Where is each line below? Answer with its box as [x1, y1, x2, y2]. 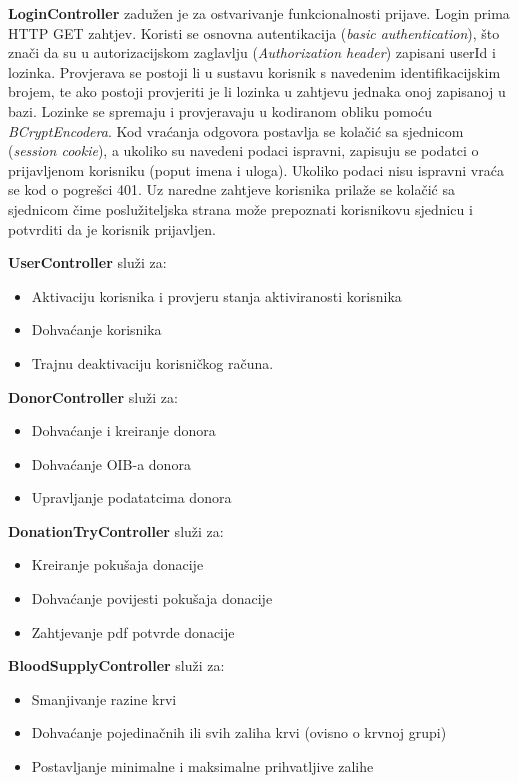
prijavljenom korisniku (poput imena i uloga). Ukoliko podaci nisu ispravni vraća [8, 159, 504, 180]
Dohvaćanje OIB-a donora [31, 453, 191, 474]
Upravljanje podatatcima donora [31, 487, 232, 508]
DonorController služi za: [8, 386, 178, 407]
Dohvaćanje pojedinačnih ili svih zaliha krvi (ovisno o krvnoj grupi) [31, 722, 447, 743]
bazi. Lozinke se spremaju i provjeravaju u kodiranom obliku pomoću [8, 100, 433, 121]
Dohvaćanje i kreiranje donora [31, 420, 216, 441]
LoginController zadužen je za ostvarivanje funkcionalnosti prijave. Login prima [8, 3, 510, 23]
